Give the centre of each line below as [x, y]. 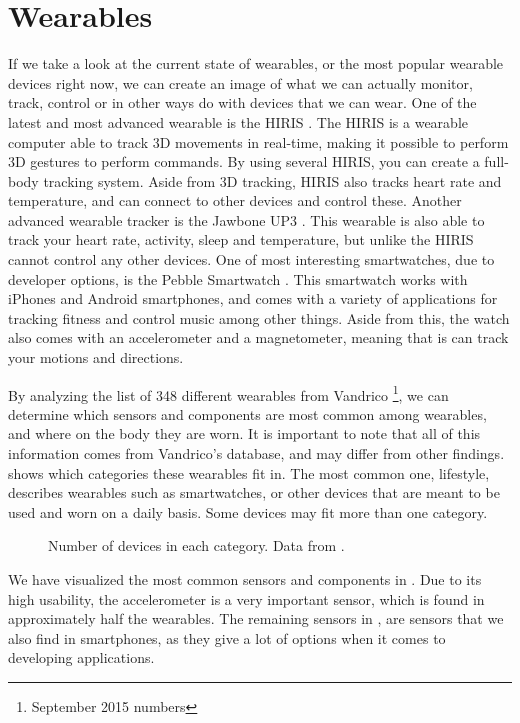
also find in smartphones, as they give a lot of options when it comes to [227, 637]
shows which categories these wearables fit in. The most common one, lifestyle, [249, 472]
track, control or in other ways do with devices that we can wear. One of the [242, 102]
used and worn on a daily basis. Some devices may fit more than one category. [248, 511]
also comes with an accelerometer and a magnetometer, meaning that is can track [258, 337]
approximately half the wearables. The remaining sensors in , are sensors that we [256, 618]
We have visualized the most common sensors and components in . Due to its [245, 579]
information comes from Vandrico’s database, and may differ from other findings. [256, 453]
